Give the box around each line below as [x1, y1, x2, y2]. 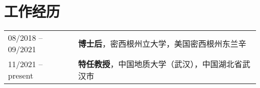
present [8, 70, 33, 82]
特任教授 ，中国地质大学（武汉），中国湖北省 [78, 58, 242, 70]
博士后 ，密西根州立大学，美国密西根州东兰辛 [78, 38, 246, 50]
